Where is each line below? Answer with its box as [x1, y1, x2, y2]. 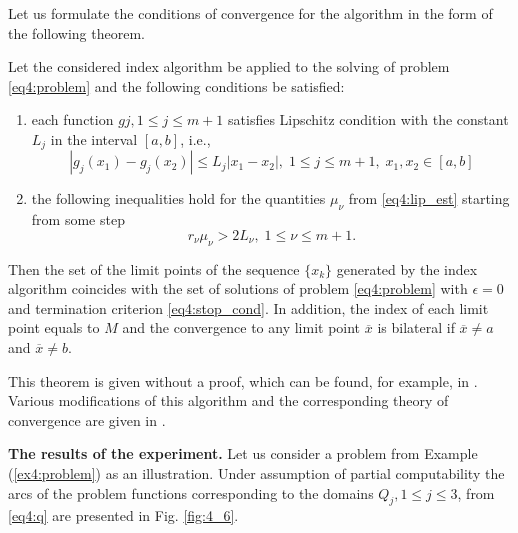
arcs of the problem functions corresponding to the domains [8, 482, 374, 503]
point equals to [8, 317, 100, 338]
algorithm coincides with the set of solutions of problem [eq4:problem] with [8, 278, 468, 299]
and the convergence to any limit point [122, 317, 361, 338]
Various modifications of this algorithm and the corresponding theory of [8, 390, 449, 411]
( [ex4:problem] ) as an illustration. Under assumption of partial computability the [8, 462, 505, 483]
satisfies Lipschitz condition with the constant [228, 109, 509, 130]
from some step [31, 209, 125, 230]
